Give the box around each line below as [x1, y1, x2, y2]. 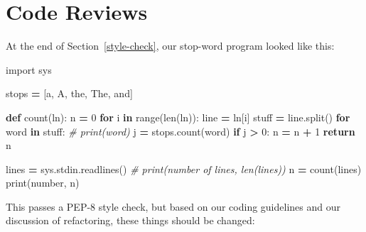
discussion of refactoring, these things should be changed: [6, 213, 255, 228]
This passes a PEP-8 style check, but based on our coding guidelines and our [6, 199, 340, 214]
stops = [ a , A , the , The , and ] [6, 86, 133, 101]
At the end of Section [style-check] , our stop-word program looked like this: [6, 38, 335, 53]
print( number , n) [6, 175, 80, 190]
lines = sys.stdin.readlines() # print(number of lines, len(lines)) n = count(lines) [6, 161, 362, 176]
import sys [6, 62, 52, 77]
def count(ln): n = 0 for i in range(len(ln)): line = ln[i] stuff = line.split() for [6, 109, 350, 124]
